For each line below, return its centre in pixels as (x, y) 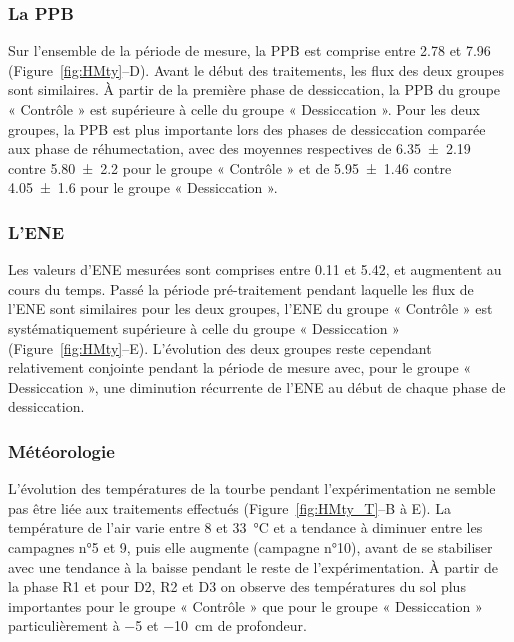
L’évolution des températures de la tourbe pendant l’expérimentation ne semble (252, 488)
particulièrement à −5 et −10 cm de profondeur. (157, 625)
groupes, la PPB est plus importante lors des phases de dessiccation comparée (247, 128)
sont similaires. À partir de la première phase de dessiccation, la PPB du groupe (254, 89)
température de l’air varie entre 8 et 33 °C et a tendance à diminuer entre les (245, 527)
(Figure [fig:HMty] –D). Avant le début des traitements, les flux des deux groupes (256, 69)
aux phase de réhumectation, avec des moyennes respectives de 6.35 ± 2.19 (239, 148)
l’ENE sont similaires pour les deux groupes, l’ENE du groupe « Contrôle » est (250, 308)
